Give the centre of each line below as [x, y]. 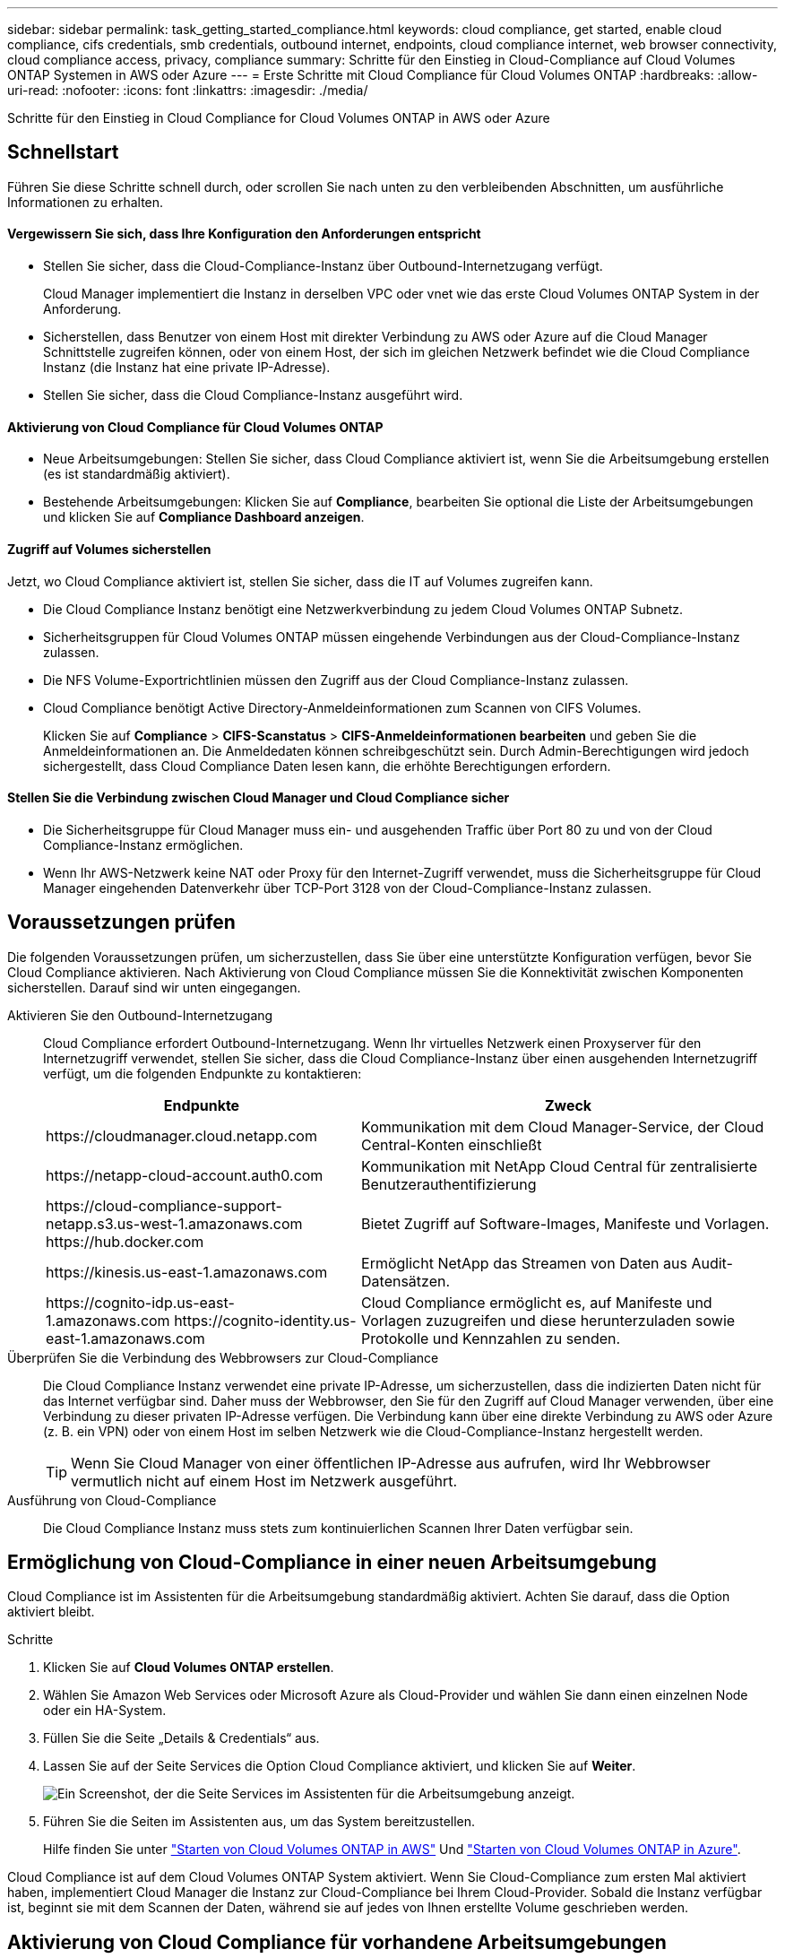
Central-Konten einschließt [452, 1144]
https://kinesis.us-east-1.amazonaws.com [187, 1272]
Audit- [712, 1263]
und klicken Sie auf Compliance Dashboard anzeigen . [204, 517]
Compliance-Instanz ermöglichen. [143, 845]
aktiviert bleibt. [51, 1612]
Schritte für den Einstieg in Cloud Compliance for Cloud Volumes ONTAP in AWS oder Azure [279, 118]
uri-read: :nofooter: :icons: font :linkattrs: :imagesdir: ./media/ [188, 90]
